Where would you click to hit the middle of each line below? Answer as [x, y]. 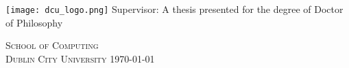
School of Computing [52, 45]
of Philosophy [34, 22]
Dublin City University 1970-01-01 [80, 58]
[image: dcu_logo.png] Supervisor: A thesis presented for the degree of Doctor [174, 9]
